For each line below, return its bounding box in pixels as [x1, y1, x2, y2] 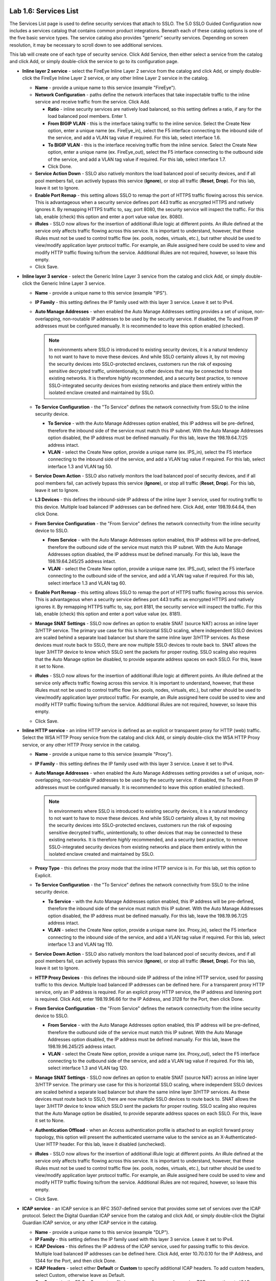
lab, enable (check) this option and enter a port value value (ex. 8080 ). [35, 213, 184, 220]
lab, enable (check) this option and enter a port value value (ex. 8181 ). [35, 611, 182, 617]
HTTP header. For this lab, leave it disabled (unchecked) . [46, 1141, 166, 1147]
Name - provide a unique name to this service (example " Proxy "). [35, 751, 173, 757]
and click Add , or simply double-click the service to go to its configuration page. [9, 58, 179, 65]
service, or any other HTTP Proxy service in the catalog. [22, 741, 141, 748]
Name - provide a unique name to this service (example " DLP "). [35, 1229, 170, 1235]
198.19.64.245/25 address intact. [48, 559, 117, 565]
